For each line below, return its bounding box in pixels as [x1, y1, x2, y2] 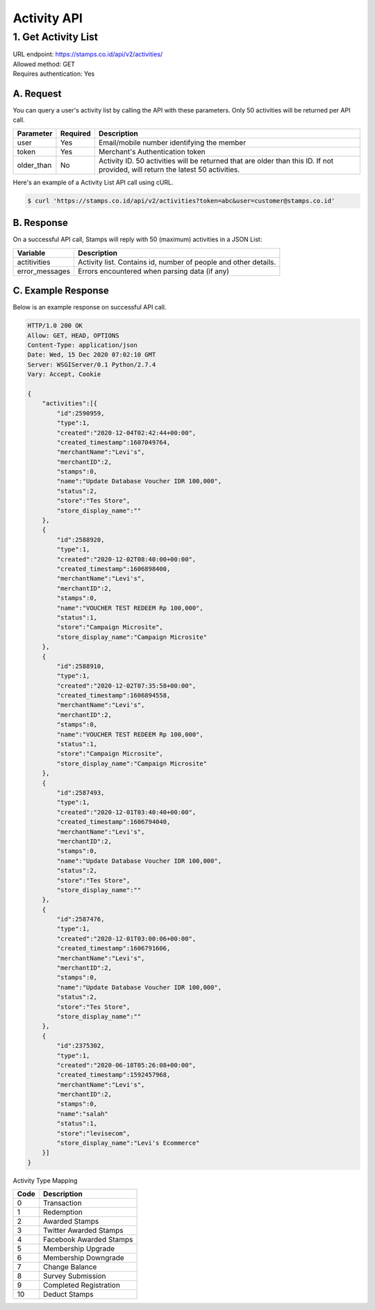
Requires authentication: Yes [12, 70, 95, 78]
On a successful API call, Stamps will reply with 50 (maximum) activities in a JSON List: [12, 235, 262, 243]
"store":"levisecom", [56, 1129, 131, 1137]
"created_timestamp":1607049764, [56, 438, 171, 446]
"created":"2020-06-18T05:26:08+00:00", [56, 1061, 197, 1069]
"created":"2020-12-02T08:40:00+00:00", [56, 555, 197, 563]
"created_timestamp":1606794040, [56, 818, 171, 826]
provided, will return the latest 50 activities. [98, 164, 240, 174]
